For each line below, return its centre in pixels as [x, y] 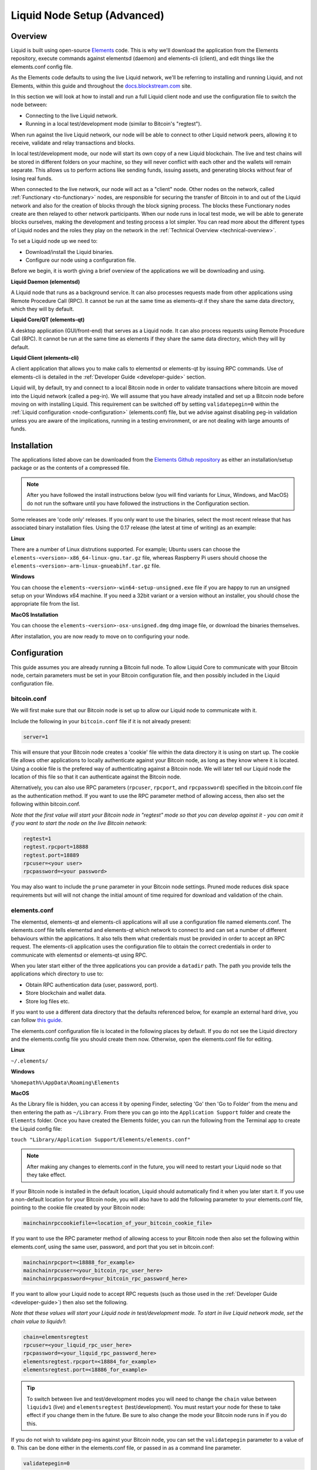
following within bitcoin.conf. [45, 804]
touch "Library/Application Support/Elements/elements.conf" [101, 1140]
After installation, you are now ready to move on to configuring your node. [100, 636]
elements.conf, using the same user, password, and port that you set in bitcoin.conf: [112, 1247]
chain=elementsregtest [56, 1337]
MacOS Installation [35, 614]
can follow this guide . [37, 1020]
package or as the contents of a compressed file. [70, 468]
